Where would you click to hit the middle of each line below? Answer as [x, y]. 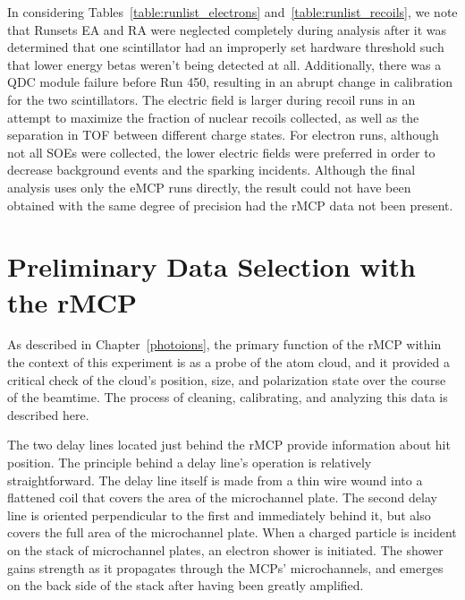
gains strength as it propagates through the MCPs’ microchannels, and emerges [225, 567]
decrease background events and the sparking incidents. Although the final [211, 170]
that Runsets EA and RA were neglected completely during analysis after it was [227, 29]
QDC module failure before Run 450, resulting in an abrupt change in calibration [230, 82]
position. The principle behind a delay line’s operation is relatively [190, 462]
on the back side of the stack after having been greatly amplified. [186, 585]
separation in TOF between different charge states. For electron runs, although [223, 135]
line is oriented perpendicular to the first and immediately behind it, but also [219, 514]
